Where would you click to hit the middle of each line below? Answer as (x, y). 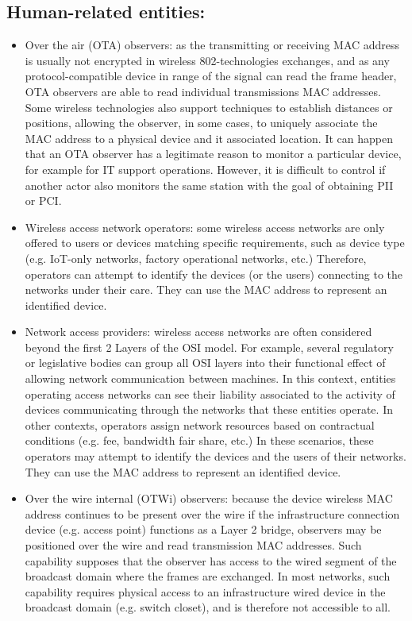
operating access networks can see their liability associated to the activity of (210, 393)
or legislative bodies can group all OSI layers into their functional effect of (205, 363)
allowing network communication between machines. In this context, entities (210, 378)
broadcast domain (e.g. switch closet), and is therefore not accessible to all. (208, 607)
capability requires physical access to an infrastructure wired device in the (205, 591)
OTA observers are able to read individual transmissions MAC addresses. (203, 91)
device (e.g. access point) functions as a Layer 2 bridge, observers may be (203, 529)
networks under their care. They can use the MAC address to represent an (206, 289)
